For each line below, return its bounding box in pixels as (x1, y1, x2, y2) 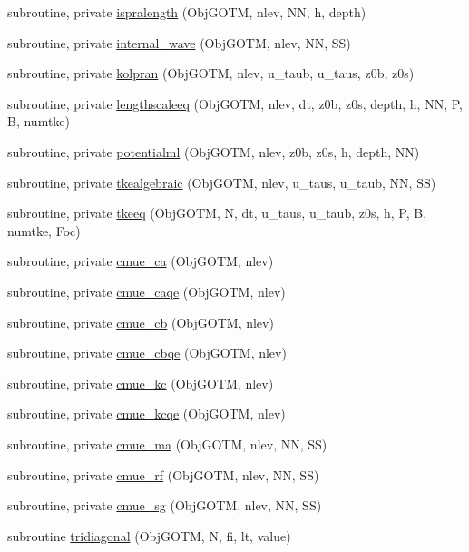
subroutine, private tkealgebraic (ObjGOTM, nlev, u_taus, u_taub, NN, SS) (7, 172, 436, 192)
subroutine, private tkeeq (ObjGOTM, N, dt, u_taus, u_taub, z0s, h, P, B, (7, 203, 427, 222)
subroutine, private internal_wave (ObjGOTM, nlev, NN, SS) (7, 33, 351, 52)
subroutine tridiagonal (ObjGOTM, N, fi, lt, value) (7, 526, 291, 545)
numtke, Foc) (7, 221, 81, 240)
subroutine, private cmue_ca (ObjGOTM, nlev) (7, 251, 274, 271)
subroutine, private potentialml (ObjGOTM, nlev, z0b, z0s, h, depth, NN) (7, 142, 420, 161)
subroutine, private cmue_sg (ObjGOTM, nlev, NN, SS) (7, 496, 322, 515)
